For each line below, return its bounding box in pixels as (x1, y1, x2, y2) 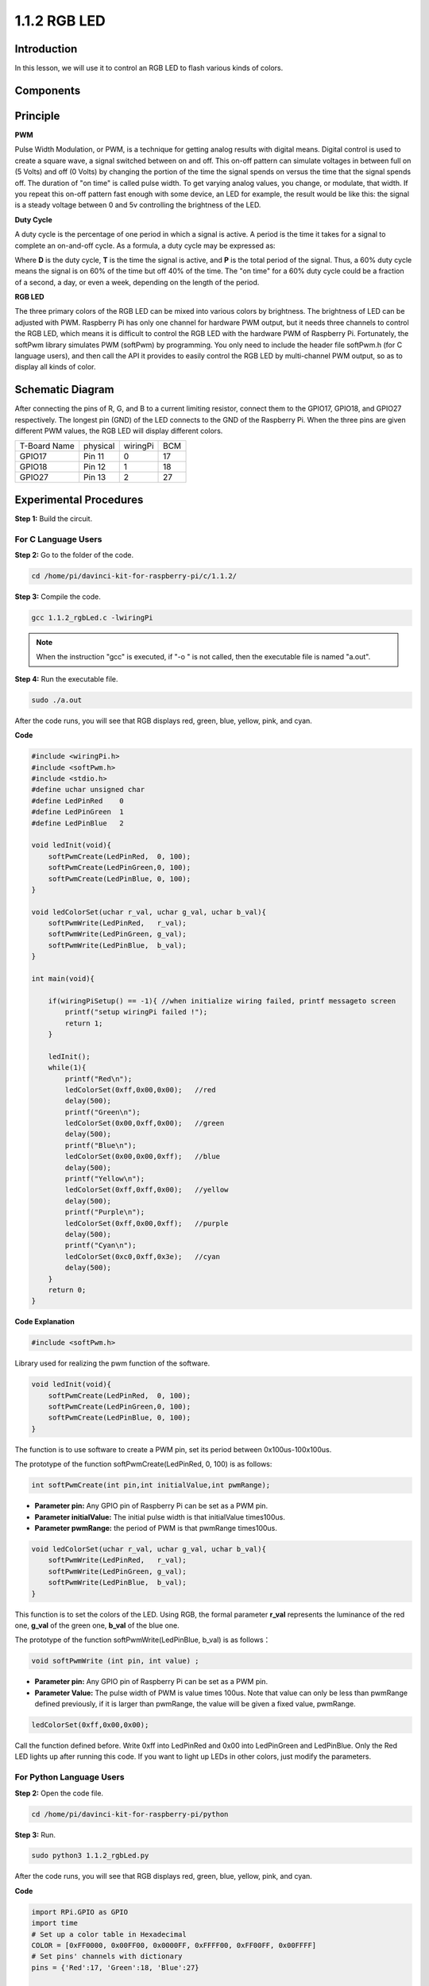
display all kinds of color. (14, 362, 96, 372)
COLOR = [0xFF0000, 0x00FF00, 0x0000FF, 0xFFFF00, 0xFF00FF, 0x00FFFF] (31, 1941, 317, 1950)
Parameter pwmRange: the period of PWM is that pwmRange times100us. (34, 1523, 278, 1532)
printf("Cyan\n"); (64, 1241, 137, 1250)
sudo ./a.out (31, 695, 83, 705)
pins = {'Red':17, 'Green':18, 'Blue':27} (31, 1963, 199, 1972)
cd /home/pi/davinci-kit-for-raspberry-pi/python (31, 1810, 229, 1818)
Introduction (14, 42, 78, 56)
